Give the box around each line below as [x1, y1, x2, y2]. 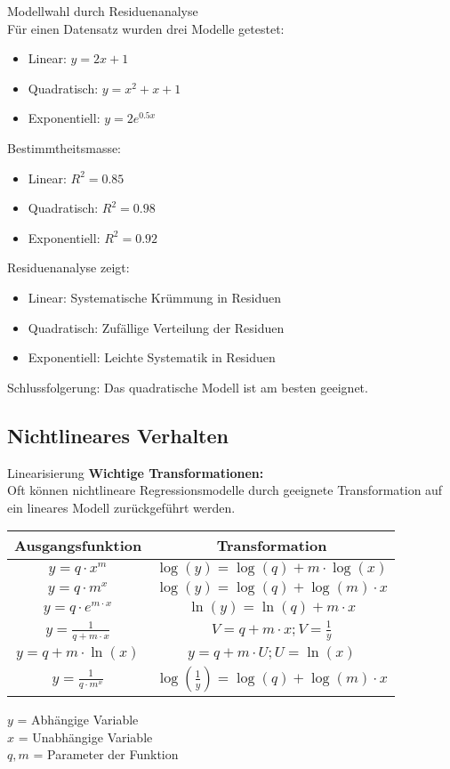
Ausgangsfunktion [14, 535, 142, 556]
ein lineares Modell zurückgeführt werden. [7, 498, 236, 516]
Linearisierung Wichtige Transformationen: [7, 463, 264, 482]
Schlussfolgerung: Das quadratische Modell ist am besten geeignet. [7, 377, 368, 396]
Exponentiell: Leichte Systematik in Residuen [28, 348, 276, 367]
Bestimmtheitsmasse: [7, 138, 122, 157]
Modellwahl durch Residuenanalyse [7, 2, 198, 20]
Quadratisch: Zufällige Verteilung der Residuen [28, 318, 285, 336]
